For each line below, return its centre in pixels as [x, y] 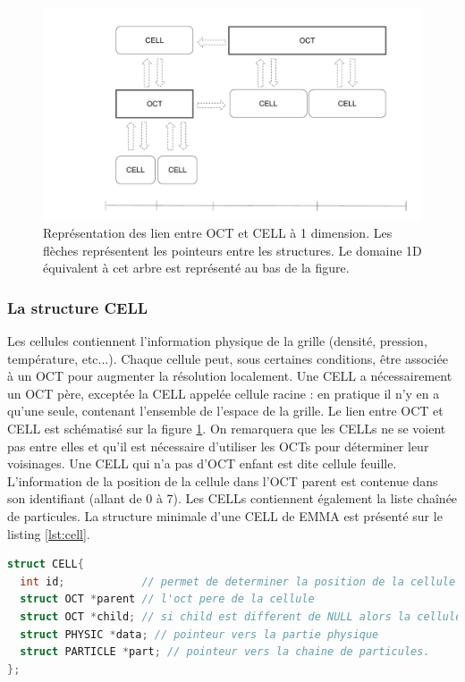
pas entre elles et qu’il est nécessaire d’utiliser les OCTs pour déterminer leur [218, 446]
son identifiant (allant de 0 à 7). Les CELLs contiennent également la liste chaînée [232, 498]
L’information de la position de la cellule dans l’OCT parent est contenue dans [223, 480]
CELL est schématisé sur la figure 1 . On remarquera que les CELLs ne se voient [227, 429]
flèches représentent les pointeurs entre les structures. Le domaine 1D [232, 250]
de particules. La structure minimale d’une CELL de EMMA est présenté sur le [225, 516]
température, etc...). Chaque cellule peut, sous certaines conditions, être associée [228, 358]
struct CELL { [46, 564]
